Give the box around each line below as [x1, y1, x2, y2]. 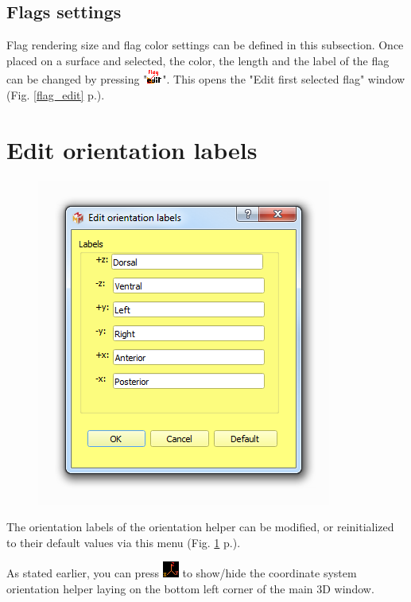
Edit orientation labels [6, 133, 258, 165]
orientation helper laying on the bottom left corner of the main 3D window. [6, 581, 374, 597]
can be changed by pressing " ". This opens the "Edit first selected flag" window [6, 71, 405, 87]
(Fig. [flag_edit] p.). [6, 86, 105, 103]
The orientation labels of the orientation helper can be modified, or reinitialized [6, 518, 394, 535]
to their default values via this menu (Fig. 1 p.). [6, 534, 241, 550]
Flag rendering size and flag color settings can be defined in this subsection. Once [6, 37, 404, 53]
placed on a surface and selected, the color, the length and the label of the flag [6, 52, 390, 68]
